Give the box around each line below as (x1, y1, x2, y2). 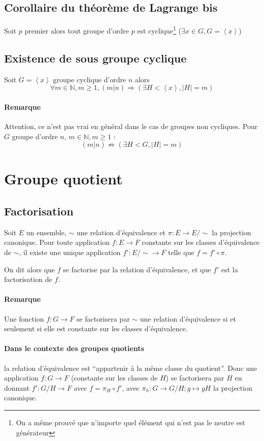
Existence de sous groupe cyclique (4, 50, 187, 66)
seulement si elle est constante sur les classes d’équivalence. (4, 323, 188, 334)
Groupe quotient (4, 168, 123, 189)
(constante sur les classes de (71, 372, 158, 383)
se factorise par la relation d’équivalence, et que (63, 264, 211, 274)
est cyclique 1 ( (137, 24, 181, 36)
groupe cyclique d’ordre (53, 74, 126, 84)
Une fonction (4, 313, 44, 324)
